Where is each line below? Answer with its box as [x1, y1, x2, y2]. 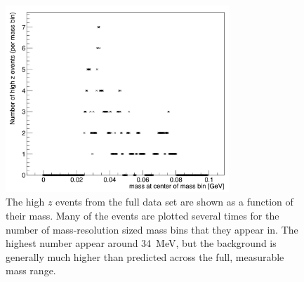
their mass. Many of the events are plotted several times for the [6, 208, 279, 223]
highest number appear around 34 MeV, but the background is [6, 236, 277, 250]
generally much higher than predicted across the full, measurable [6, 249, 284, 264]
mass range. [6, 263, 56, 278]
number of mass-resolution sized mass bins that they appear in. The [6, 222, 298, 236]
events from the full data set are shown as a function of [55, 194, 293, 209]
